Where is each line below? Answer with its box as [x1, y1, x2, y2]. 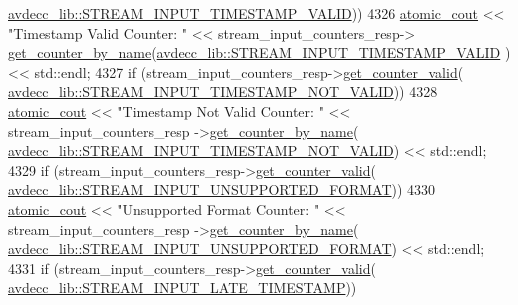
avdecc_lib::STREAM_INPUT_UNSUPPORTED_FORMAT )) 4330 [8, 179, 436, 200]
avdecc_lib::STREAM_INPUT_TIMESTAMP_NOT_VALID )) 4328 [8, 81, 438, 102]
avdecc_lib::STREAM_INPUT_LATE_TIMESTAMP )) [8, 277, 357, 298]
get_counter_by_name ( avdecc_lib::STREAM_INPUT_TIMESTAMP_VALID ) [8, 42, 511, 63]
